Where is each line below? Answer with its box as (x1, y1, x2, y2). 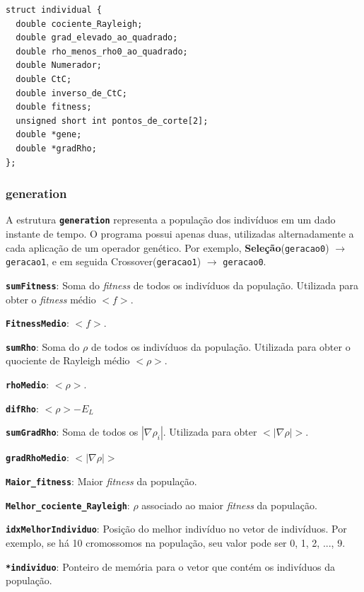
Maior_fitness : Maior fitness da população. (6, 474, 197, 489)
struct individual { (6, 5, 102, 15)
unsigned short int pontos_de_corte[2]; (16, 115, 209, 126)
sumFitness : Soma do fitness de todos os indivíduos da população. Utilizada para (6, 277, 359, 292)
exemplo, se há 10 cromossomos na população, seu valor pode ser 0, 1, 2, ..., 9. (6, 535, 346, 550)
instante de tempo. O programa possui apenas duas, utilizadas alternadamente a (6, 226, 354, 240)
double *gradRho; (16, 143, 97, 153)
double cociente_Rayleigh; (16, 18, 143, 29)
